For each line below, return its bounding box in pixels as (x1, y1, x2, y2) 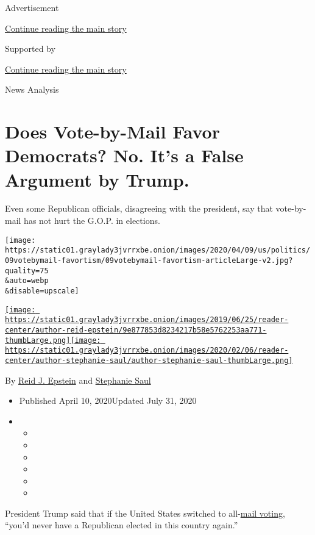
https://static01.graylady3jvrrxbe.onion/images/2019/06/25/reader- (5, 315, 289, 325)
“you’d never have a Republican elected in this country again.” (5, 519, 238, 531)
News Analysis (5, 83, 59, 96)
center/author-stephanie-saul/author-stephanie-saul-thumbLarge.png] (5, 356, 293, 365)
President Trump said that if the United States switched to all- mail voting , (5, 506, 285, 519)
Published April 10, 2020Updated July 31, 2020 (19, 394, 197, 407)
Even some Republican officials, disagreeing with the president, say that (5, 202, 273, 215)
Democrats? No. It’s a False (5, 143, 244, 168)
